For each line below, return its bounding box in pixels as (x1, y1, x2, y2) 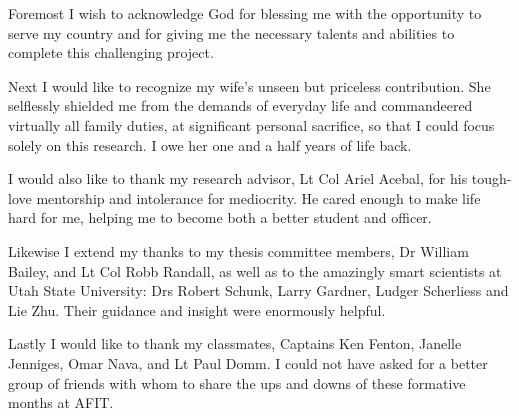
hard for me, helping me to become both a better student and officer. (8, 207, 432, 228)
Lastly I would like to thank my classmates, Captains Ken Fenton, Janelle (8, 333, 462, 354)
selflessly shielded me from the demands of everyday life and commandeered (8, 95, 473, 116)
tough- (471, 168, 512, 189)
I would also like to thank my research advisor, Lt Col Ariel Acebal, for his (8, 168, 468, 189)
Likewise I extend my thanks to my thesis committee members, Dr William (8, 240, 469, 261)
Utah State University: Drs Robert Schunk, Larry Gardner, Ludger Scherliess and (8, 280, 509, 301)
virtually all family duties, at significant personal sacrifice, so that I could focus (8, 114, 495, 135)
